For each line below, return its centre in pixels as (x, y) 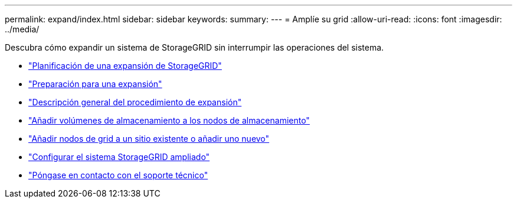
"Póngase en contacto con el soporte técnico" (118, 175)
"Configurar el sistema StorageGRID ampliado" (119, 157)
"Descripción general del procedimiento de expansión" (135, 102)
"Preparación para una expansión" (95, 84)
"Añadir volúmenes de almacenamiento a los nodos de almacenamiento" (169, 120)
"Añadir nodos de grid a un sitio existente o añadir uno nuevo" (149, 139)
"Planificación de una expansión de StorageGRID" (125, 66)
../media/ (22, 29)
